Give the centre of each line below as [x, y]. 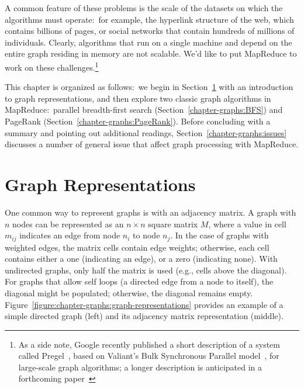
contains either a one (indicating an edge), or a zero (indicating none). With [141, 259]
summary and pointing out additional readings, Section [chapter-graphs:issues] [146, 132]
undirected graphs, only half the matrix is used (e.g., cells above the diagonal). [146, 270]
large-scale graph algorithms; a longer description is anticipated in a [140, 367]
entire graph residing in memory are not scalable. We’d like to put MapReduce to [151, 53]
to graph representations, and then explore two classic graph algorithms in [138, 98]
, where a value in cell [247, 224]
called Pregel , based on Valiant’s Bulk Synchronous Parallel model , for [149, 356]
